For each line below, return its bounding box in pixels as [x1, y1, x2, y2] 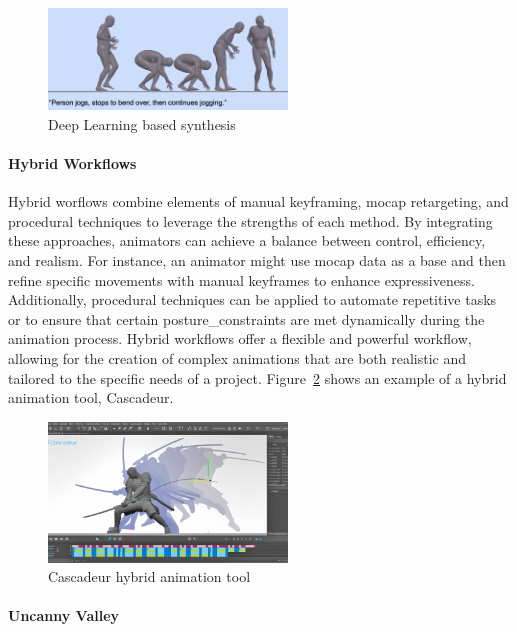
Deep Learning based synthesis [48, 113, 236, 134]
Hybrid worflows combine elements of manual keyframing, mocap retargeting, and [8, 191, 509, 212]
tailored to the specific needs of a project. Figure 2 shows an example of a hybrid [8, 367, 507, 388]
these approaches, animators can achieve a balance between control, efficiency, [8, 230, 486, 251]
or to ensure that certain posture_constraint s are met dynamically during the [8, 308, 485, 329]
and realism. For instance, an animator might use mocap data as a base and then [8, 250, 506, 270]
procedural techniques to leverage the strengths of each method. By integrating [8, 210, 493, 231]
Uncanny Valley [8, 605, 120, 626]
